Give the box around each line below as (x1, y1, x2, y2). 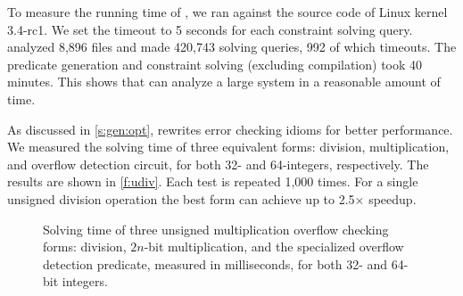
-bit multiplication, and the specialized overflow (144, 237, 404, 256)
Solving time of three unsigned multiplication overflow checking (43, 219, 389, 238)
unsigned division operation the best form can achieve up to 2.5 (7, 189, 355, 208)
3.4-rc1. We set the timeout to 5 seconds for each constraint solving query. (7, 20, 413, 38)
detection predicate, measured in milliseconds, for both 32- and (43, 254, 388, 273)
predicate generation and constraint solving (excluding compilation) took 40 (7, 54, 423, 73)
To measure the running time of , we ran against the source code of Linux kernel (7, 3, 448, 21)
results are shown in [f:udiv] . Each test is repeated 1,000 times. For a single (7, 172, 418, 191)
